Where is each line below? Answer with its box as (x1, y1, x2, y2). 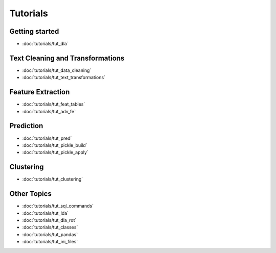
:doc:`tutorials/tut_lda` (22, 210, 69, 216)
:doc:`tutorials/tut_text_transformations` (22, 74, 106, 81)
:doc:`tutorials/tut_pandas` (22, 231, 78, 237)
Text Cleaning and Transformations (9, 54, 125, 62)
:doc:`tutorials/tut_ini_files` (22, 239, 78, 245)
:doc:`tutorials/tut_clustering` (22, 176, 83, 182)
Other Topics (9, 189, 52, 198)
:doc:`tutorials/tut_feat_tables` (22, 101, 85, 107)
